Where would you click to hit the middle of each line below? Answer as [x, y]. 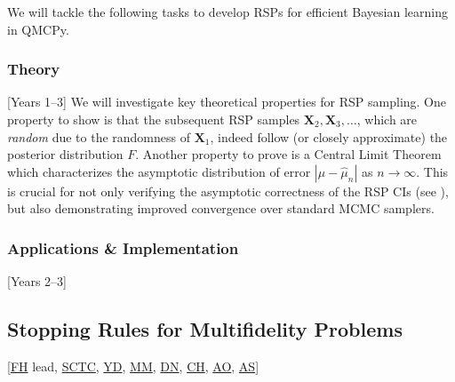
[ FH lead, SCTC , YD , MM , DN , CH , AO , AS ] [133, 366]
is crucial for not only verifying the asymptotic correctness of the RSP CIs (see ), [228, 191]
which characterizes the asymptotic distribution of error [159, 171]
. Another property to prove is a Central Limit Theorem [288, 154]
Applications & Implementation [123, 247]
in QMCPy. [38, 29]
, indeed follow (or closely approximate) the [329, 136]
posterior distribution [65, 154]
